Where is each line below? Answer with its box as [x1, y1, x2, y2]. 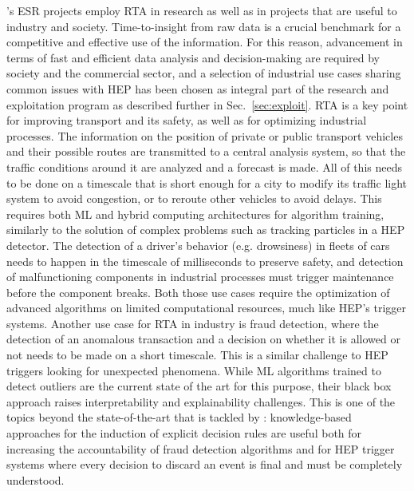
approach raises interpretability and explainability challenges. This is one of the [6, 393, 396, 410]
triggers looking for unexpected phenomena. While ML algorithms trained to [6, 362, 381, 378]
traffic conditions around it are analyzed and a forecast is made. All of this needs [6, 158, 402, 175]
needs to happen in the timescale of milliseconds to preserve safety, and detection [6, 252, 404, 269]
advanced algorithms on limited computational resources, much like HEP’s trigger [6, 299, 407, 316]
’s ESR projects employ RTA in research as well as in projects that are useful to [6, 2, 397, 18]
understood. [6, 471, 65, 488]
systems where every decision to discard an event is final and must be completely [6, 456, 403, 473]
